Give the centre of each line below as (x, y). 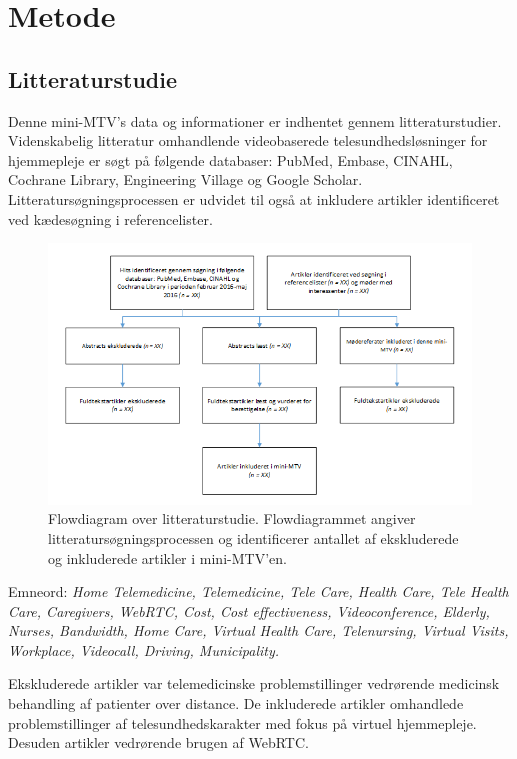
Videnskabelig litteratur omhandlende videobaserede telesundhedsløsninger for (248, 140)
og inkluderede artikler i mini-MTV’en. (167, 557)
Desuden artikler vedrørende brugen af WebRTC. (158, 742)
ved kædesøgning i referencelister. (110, 218)
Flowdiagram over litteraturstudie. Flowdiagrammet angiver (232, 518)
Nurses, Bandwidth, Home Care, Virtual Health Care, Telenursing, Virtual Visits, (258, 630)
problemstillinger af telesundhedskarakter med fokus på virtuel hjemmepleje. (242, 722)
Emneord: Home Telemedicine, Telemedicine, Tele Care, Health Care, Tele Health (258, 591)
